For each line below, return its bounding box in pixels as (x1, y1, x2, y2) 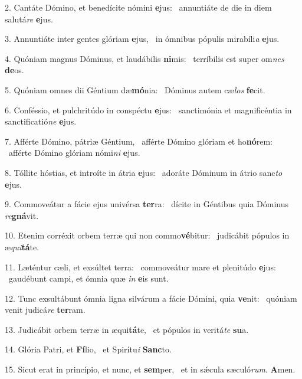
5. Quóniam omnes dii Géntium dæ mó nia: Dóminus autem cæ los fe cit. (5, 83, 265, 96)
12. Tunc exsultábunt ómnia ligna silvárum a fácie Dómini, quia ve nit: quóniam (5, 292, 297, 304)
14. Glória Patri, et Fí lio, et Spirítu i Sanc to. (5, 343, 172, 355)
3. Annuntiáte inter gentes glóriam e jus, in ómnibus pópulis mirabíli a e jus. (5, 32, 280, 45)
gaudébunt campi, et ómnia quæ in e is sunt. (8, 272, 169, 285)
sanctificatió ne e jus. (5, 115, 77, 128)
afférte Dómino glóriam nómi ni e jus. (8, 146, 140, 159)
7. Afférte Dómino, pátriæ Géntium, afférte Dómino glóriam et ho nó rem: (5, 135, 273, 147)
